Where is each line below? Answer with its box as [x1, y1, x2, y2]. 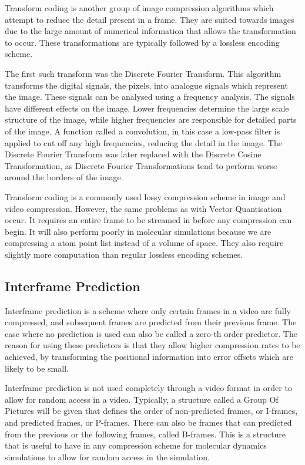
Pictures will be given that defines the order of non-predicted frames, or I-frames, [5, 405, 298, 417]
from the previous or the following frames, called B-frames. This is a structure [5, 427, 286, 440]
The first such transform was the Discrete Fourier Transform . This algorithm [5, 67, 281, 79]
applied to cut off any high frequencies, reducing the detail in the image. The [5, 136, 282, 149]
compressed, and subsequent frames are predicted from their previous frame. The [5, 316, 297, 328]
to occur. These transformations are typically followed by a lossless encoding [5, 36, 280, 48]
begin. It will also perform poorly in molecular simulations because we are [5, 225, 272, 237]
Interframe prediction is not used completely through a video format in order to [5, 382, 292, 394]
